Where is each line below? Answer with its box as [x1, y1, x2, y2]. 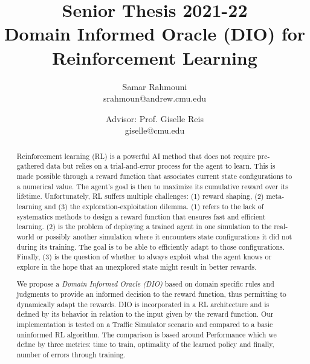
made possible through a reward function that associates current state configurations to [16, 171, 292, 181]
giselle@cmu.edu [124, 124, 185, 137]
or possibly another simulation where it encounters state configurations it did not [36, 231, 292, 241]
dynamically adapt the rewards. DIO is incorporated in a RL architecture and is [16, 299, 270, 309]
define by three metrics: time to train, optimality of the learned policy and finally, [16, 339, 274, 349]
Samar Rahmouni [122, 80, 187, 93]
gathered [16, 161, 44, 171]
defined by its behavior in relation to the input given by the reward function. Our [16, 309, 274, 319]
